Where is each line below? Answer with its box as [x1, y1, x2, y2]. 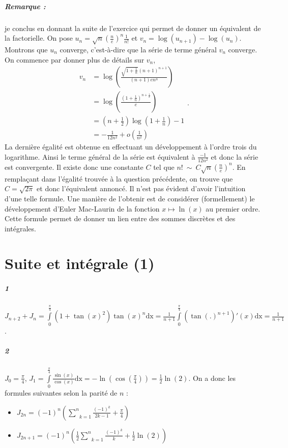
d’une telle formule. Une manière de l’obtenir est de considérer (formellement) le [5, 193, 255, 203]
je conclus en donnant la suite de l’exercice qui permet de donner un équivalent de [5, 22, 261, 33]
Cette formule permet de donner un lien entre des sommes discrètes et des [5, 213, 236, 224]
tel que [153, 161, 175, 172]
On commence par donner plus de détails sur [5, 54, 145, 65]
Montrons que [5, 44, 48, 54]
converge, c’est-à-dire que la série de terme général [60, 44, 217, 54]
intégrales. [5, 223, 36, 233]
